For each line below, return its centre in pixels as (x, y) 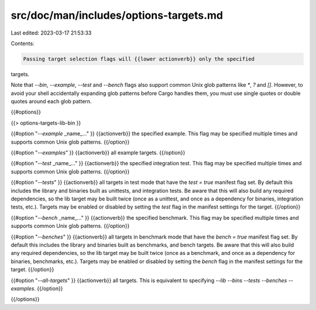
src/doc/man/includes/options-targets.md (117, 15)
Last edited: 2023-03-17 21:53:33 (51, 33)
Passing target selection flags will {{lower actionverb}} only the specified (139, 59)
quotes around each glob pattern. (51, 101)
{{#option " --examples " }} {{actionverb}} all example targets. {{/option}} (98, 153)
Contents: (23, 43)
